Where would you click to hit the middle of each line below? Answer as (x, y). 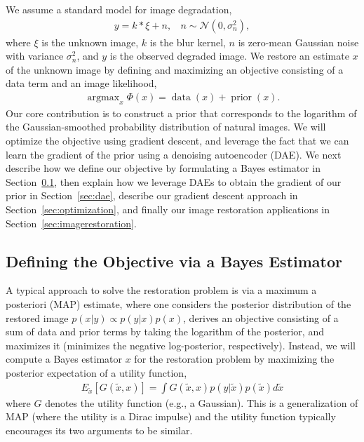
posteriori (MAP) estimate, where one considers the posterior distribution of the (178, 303)
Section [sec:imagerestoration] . (71, 223)
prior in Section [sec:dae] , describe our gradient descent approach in (152, 195)
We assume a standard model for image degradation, (119, 9)
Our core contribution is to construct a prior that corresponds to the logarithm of (181, 113)
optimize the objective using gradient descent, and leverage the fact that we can (177, 141)
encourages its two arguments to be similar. (99, 430)
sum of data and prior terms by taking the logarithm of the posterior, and (165, 331)
